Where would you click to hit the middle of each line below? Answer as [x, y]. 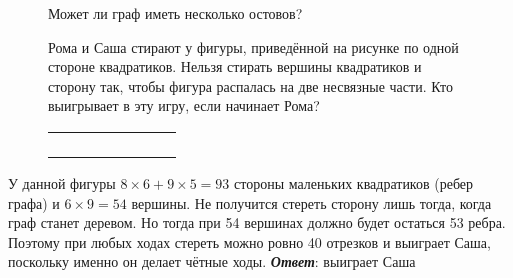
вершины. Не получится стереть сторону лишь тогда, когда [311, 202]
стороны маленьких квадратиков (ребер [354, 182]
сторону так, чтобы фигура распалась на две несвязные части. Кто [250, 85]
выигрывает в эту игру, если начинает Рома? [184, 105]
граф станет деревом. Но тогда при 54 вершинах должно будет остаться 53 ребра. [257, 222]
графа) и [34, 202]
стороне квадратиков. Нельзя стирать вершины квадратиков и [235, 66]
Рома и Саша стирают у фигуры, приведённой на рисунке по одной [253, 46]
